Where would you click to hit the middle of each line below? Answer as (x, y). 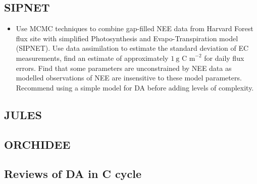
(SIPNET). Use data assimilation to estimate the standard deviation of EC (132, 48)
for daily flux (224, 58)
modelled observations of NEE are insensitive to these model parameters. (129, 78)
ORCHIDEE (37, 144)
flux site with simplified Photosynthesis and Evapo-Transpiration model (127, 38)
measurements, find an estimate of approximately (92, 58)
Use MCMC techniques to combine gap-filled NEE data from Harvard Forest (135, 28)
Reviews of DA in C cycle (73, 174)
